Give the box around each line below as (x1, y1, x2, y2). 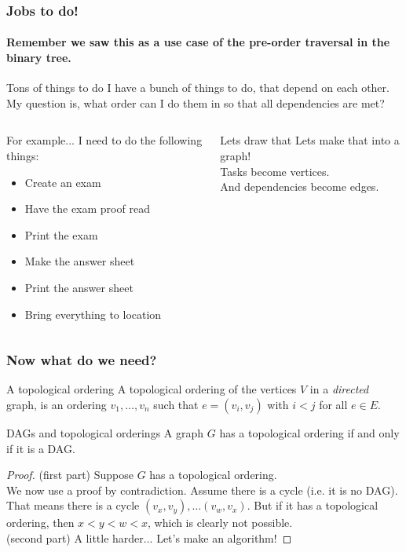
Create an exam (24, 174, 101, 190)
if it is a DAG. (6, 440, 75, 456)
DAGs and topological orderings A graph (6, 424, 204, 441)
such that (153, 396, 199, 412)
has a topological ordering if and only (219, 424, 400, 441)
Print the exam (24, 226, 98, 243)
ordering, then (6, 514, 75, 531)
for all (319, 396, 348, 412)
